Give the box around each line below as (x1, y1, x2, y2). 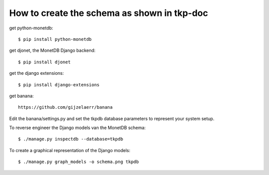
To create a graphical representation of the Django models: (9, 147, 131, 153)
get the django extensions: (9, 70, 64, 76)
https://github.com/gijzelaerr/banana (18, 105, 113, 110)
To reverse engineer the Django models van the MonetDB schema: (9, 125, 146, 131)
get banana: (9, 93, 34, 99)
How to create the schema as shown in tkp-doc (9, 7, 208, 18)
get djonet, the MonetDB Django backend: (9, 47, 96, 53)
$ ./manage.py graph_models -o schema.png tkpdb (18, 159, 139, 165)
